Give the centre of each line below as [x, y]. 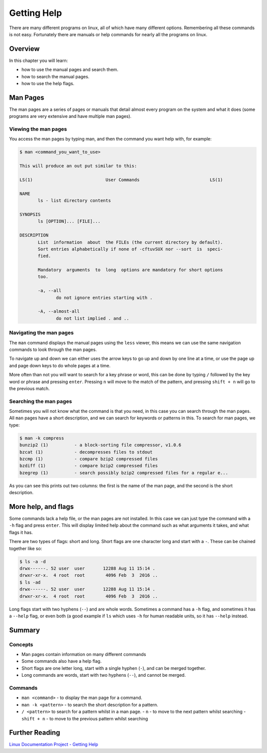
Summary [24, 630]
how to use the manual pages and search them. [70, 70]
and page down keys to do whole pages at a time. [60, 365]
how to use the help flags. [48, 84]
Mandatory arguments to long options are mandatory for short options [131, 270]
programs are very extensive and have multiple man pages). [70, 116]
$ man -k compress [42, 438]
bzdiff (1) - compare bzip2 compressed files [89, 466]
